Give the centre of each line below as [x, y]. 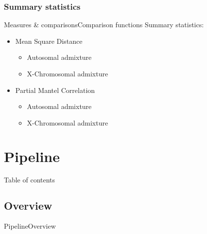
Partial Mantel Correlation [55, 90]
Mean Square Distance [49, 41]
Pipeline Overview [30, 226]
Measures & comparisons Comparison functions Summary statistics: [104, 25]
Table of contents [30, 179]
